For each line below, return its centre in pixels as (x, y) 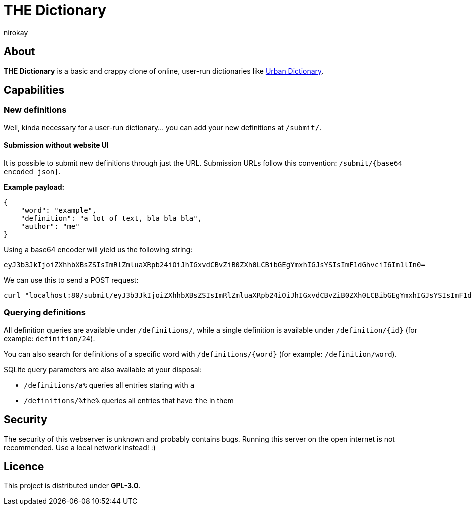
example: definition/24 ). (50, 338)
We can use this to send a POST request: (71, 280)
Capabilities (34, 90)
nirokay (16, 32)
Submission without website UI (57, 145)
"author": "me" (50, 227)
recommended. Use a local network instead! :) (80, 447)
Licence (24, 467)
